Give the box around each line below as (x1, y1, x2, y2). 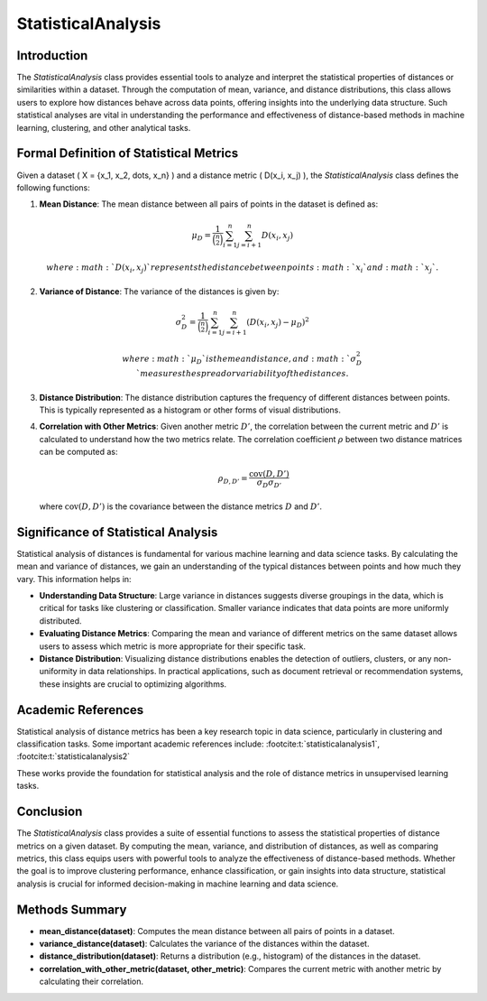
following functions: (16, 181, 90, 193)
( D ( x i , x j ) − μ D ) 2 (246, 316, 310, 329)
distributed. (39, 615, 82, 626)
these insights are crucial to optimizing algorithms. (39, 678, 227, 690)
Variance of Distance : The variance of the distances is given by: (39, 285, 280, 297)
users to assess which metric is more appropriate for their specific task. (39, 641, 307, 652)
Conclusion (16, 804, 83, 820)
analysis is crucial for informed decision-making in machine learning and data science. (16, 878, 339, 889)
